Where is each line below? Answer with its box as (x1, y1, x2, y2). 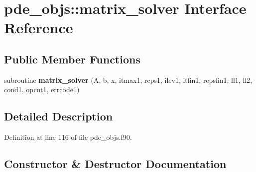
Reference (4, 17, 73, 38)
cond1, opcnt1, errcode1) (4, 84, 80, 95)
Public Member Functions (4, 51, 140, 66)
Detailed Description (4, 109, 113, 124)
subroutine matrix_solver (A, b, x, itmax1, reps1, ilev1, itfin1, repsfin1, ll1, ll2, (4, 74, 253, 85)
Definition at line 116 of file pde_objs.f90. (4, 132, 132, 142)
